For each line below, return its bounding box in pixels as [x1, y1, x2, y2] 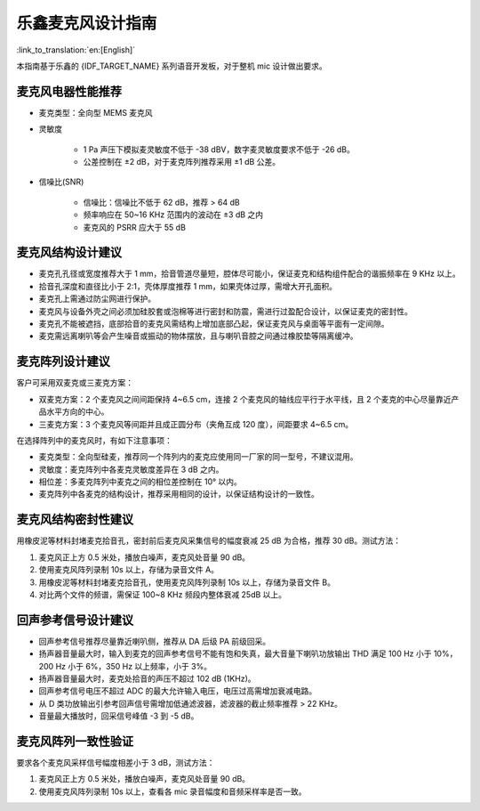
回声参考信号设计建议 [16, 612, 133, 628]
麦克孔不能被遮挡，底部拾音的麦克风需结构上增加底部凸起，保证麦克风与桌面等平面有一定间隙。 [38, 319, 389, 329]
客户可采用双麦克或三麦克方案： [16, 377, 133, 388]
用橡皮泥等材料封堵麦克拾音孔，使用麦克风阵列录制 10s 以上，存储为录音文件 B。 [38, 577, 335, 588]
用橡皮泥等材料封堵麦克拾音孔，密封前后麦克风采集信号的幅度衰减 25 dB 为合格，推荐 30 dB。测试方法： [16, 535, 402, 547]
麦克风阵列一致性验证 [16, 734, 133, 749]
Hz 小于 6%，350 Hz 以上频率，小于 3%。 [55, 661, 212, 671]
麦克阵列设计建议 [16, 354, 110, 369]
